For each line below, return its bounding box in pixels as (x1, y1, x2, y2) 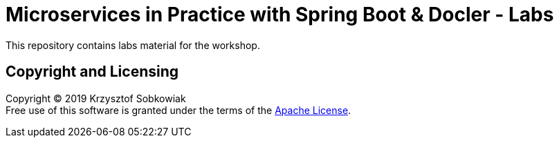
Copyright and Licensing (6, 63, 179, 81)
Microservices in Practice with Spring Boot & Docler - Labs (6, 3, 554, 26)
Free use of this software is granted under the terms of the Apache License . (6, 104, 351, 116)
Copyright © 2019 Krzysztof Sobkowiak (6, 92, 186, 104)
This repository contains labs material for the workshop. (6, 39, 260, 51)
